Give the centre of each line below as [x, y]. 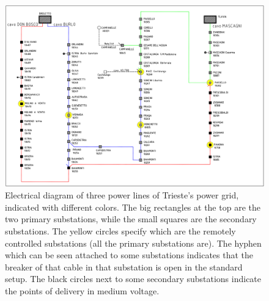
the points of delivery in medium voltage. [82, 291]
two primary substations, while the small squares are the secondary [131, 219]
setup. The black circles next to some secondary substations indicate [133, 279]
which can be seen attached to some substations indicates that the [129, 255]
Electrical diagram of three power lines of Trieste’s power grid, [122, 195]
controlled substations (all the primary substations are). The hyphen [133, 243]
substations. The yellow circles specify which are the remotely [120, 231]
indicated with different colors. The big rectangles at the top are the [133, 207]
